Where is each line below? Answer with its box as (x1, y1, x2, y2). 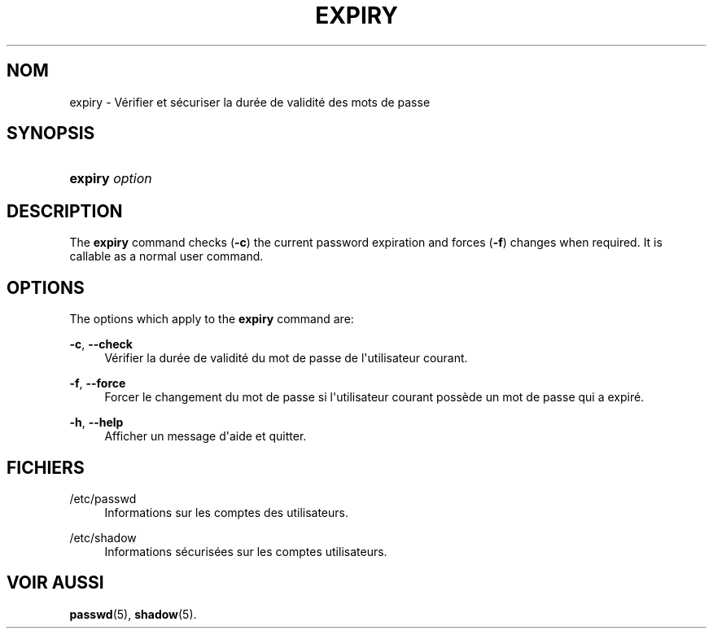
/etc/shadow (69, 530, 137, 545)
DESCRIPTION (7, 200, 123, 221)
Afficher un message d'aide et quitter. (104, 429, 307, 444)
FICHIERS (7, 457, 85, 478)
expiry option (69, 170, 152, 187)
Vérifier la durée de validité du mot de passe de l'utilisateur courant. (104, 351, 468, 366)
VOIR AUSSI (7, 572, 104, 593)
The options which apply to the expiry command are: (69, 312, 354, 326)
